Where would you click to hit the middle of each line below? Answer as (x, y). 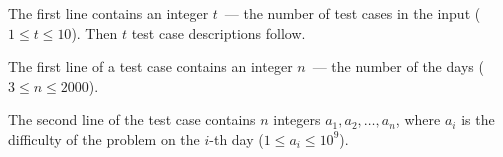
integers (297, 119)
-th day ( (236, 138)
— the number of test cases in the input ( (352, 13)
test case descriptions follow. (218, 32)
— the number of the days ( (398, 66)
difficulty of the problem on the (104, 138)
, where (418, 119)
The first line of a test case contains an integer (150, 66)
